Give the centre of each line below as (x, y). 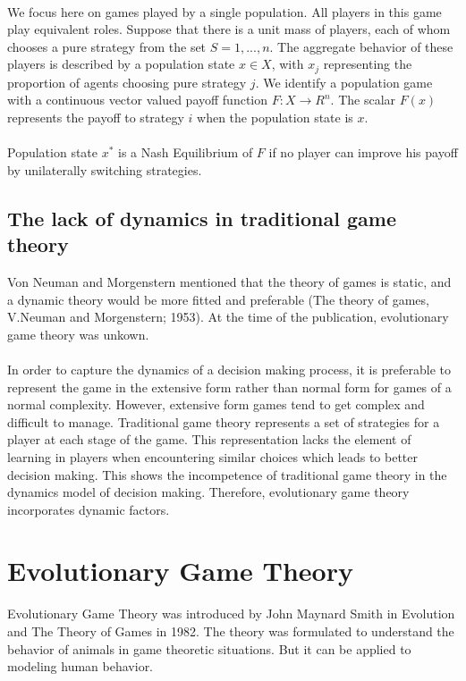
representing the (368, 64)
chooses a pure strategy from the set (107, 46)
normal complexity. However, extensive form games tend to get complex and (216, 404)
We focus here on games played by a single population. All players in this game (225, 11)
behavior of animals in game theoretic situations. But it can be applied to (209, 648)
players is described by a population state (121, 64)
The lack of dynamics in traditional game (202, 218)
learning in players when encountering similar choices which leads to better (212, 456)
